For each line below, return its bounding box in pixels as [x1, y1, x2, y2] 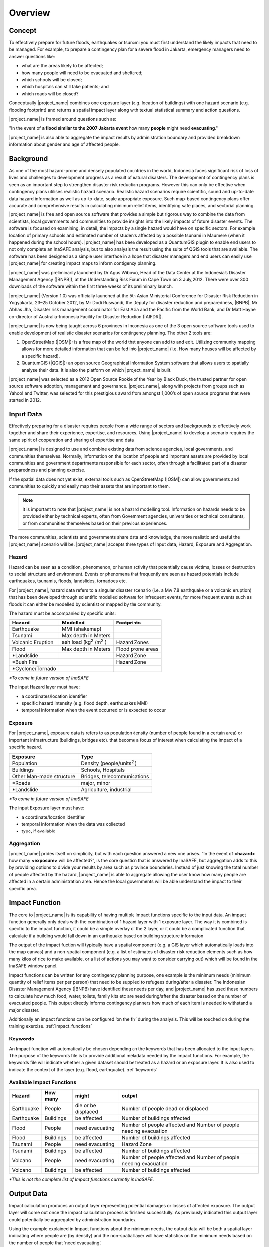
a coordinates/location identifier [21, 693, 87, 699]
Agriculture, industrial [80, 786, 132, 793]
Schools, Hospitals [80, 766, 125, 773]
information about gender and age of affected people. [9, 141, 120, 147]
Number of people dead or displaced [121, 1105, 208, 1112]
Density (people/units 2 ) [80, 759, 137, 767]
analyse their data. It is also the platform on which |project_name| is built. [21, 367, 172, 373]
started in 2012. [9, 397, 41, 403]
